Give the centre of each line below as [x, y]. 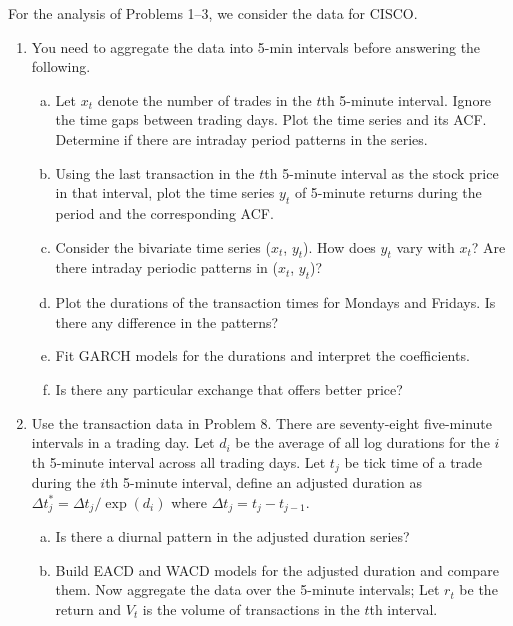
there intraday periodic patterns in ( [166, 267]
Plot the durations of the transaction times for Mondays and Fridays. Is [275, 302]
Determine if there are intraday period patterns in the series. [241, 138]
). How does [339, 246]
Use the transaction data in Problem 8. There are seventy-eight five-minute [262, 422]
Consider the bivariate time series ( [163, 246]
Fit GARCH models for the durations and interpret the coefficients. [262, 355]
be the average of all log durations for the [362, 442]
